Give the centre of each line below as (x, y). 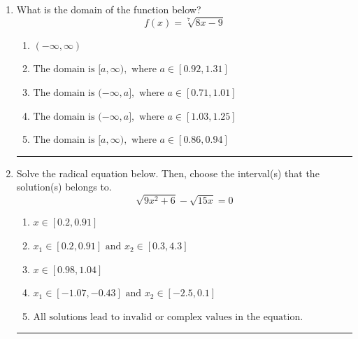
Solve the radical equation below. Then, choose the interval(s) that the (168, 173)
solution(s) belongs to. (64, 187)
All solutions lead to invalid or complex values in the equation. (168, 317)
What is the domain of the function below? (109, 9)
